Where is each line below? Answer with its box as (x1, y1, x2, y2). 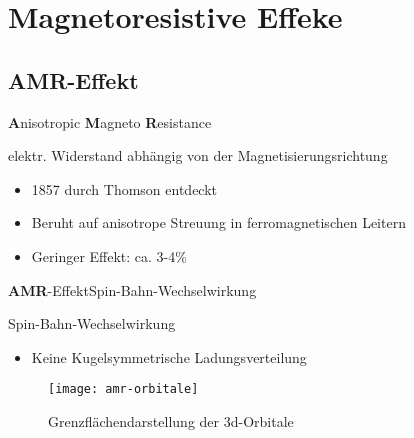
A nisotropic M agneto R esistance (8, 111, 212, 132)
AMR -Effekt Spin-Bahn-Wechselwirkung (8, 279, 257, 300)
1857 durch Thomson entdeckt (31, 178, 218, 199)
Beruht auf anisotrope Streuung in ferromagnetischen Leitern (31, 212, 406, 233)
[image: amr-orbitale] (48, 382, 199, 397)
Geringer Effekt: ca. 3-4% (31, 245, 187, 266)
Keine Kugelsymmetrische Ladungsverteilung (31, 346, 307, 367)
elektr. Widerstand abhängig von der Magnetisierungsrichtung (8, 145, 388, 166)
